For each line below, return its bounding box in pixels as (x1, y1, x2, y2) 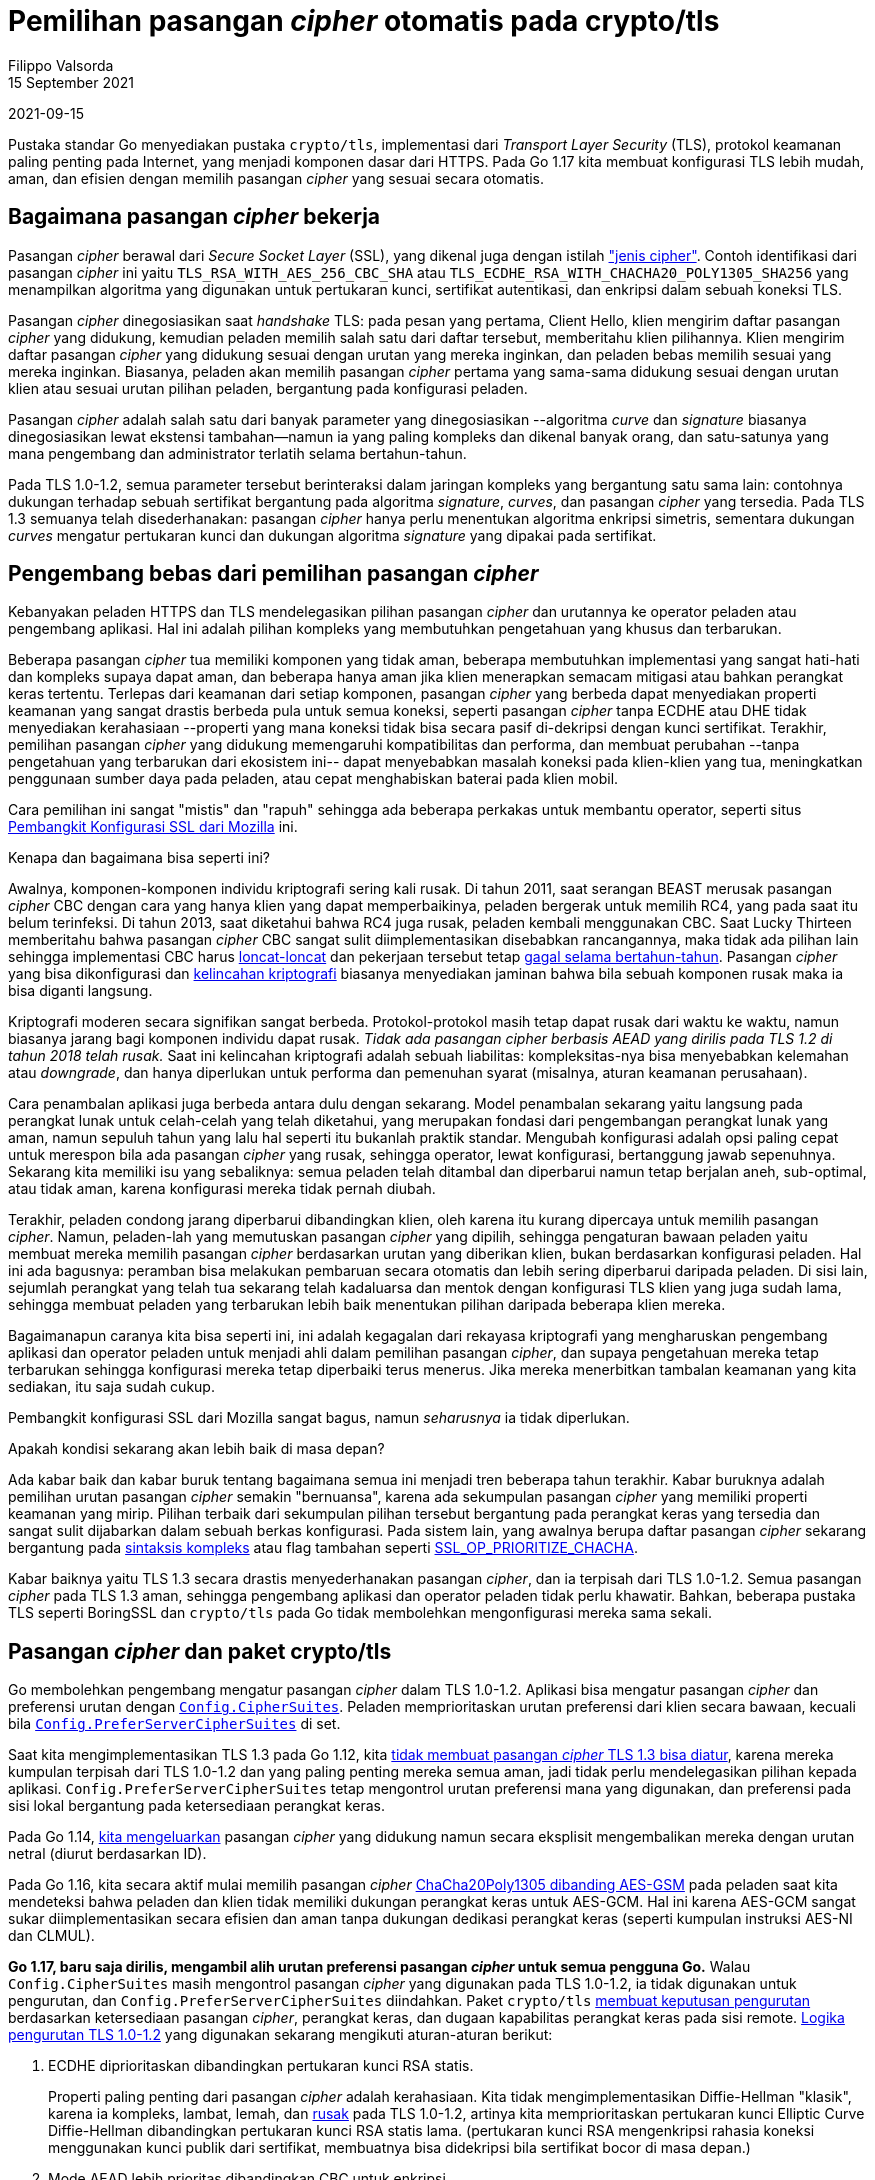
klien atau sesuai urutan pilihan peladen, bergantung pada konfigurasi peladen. (8, 379, 528, 397)
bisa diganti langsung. (8, 982, 153, 1000)
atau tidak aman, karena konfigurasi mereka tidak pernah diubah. (8, 1180, 436, 1198)
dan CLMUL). (8, 1927, 95, 1945)
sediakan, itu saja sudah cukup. (8, 1378, 215, 1396)
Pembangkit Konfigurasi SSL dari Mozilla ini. (8, 818, 298, 836)
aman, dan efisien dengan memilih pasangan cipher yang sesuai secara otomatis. (8, 169, 545, 187)
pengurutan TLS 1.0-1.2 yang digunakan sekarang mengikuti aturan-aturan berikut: (8, 2026, 553, 2044)
